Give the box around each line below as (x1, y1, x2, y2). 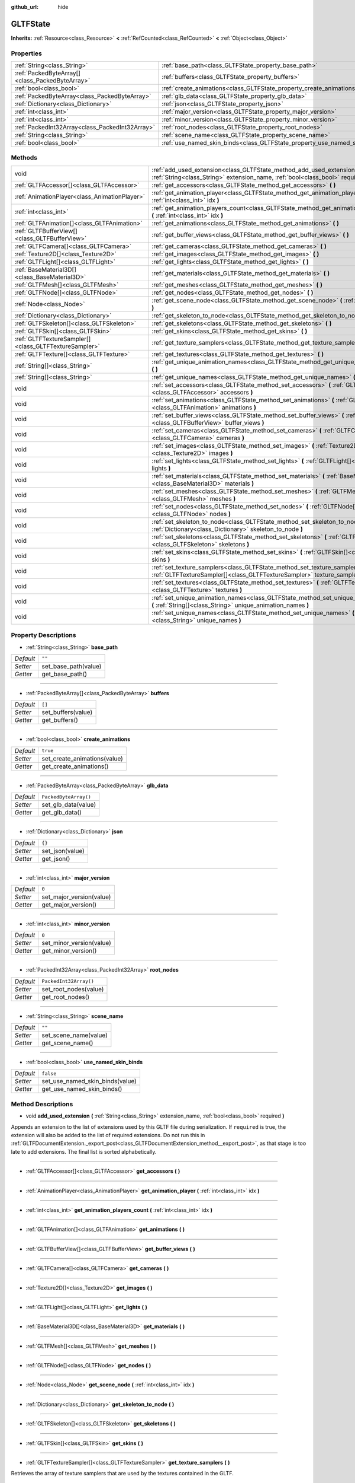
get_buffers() (41, 716, 78, 724)
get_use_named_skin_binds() (41, 1085, 122, 1093)
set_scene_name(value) (41, 1031, 108, 1039)
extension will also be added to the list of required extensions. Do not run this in (11, 1131, 205, 1138)
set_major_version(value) (41, 893, 111, 901)
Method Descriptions (11, 1100, 73, 1108)
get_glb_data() (41, 809, 82, 817)
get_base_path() (41, 670, 88, 678)
